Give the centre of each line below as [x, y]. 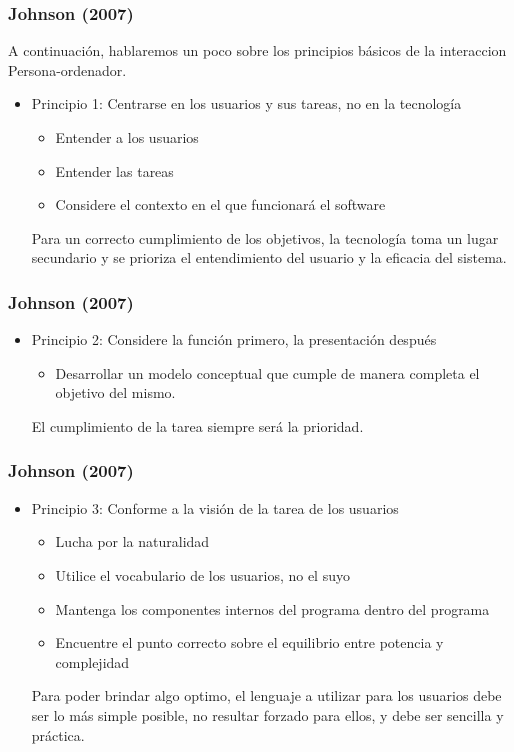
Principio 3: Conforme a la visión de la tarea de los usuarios [215, 507]
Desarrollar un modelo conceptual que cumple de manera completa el [267, 372]
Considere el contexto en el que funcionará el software [220, 204]
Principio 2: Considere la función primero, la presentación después [234, 339]
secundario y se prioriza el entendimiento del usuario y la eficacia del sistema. [269, 257]
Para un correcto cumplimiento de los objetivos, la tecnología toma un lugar [265, 237]
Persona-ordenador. [67, 69]
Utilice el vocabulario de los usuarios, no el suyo [202, 574]
